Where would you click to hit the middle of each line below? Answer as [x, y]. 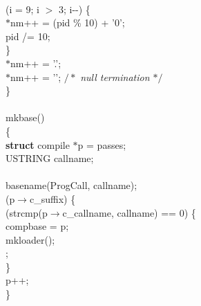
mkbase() [25, 117]
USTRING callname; [50, 158]
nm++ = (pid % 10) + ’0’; [68, 22]
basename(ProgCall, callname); [71, 185]
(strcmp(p [27, 212]
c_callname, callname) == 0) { [129, 212]
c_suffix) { [52, 198]
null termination [115, 76]
